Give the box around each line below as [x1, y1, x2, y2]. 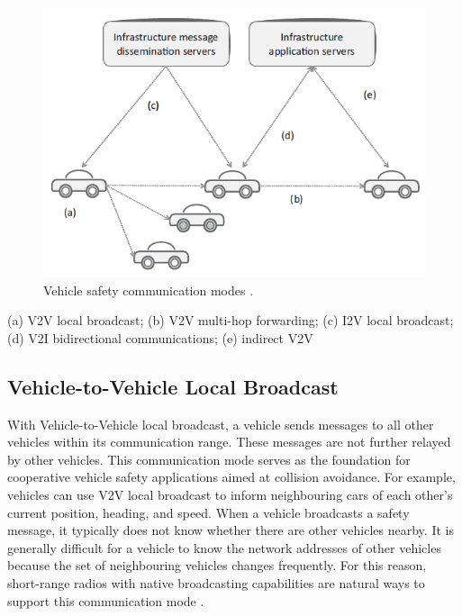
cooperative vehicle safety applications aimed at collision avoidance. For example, [7, 467, 456, 486]
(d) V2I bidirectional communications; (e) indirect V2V [7, 328, 313, 347]
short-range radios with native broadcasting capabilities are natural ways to [7, 573, 425, 592]
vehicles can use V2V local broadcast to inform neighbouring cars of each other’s [7, 485, 453, 503]
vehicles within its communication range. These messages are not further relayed [7, 432, 451, 451]
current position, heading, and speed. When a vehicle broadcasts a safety [7, 503, 410, 521]
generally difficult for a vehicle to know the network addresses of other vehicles [7, 538, 441, 557]
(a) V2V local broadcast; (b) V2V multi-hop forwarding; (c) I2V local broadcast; [7, 311, 454, 330]
